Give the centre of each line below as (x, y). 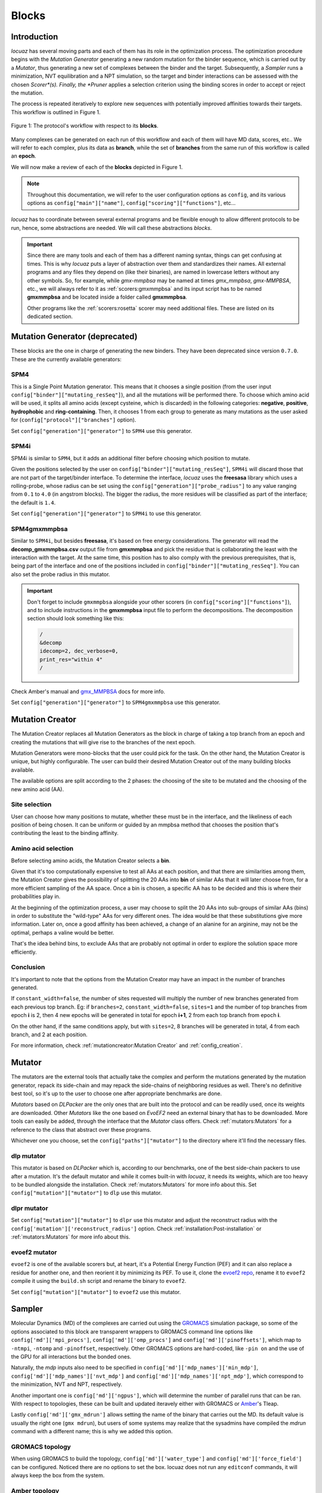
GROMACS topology (41, 1446)
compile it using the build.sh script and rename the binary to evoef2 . (99, 1281)
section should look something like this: (76, 619)
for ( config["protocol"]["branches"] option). (74, 420)
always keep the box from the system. (58, 1476)
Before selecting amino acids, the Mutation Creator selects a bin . (91, 861)
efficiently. (24, 952)
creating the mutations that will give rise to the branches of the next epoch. (103, 742)
